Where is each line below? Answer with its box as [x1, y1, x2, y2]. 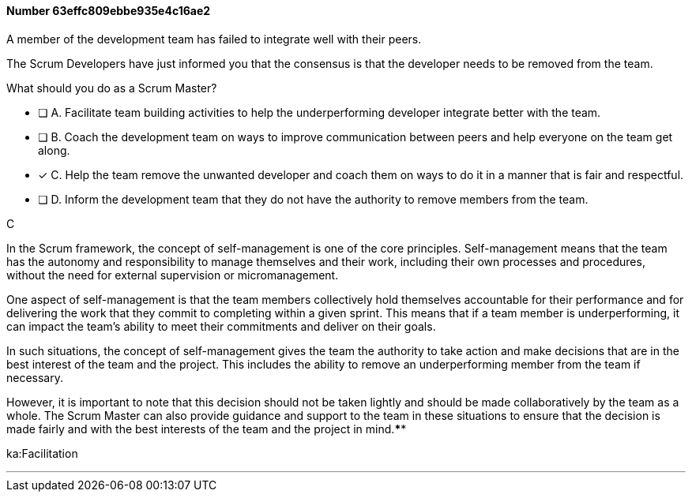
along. [38, 143, 70, 157]
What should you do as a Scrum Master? [6, 81, 217, 95]
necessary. [6, 370, 64, 384]
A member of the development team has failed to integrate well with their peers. [6, 32, 422, 46]
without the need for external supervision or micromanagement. [6, 268, 339, 282]
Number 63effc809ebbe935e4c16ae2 [6, 4, 211, 17]
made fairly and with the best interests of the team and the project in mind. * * [6, 421, 407, 436]
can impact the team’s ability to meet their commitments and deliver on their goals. [6, 319, 436, 333]
